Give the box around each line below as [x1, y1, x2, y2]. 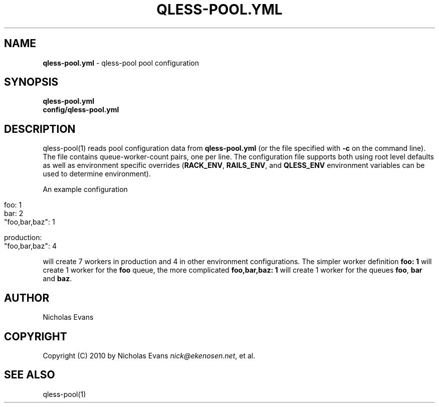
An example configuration [43, 185, 128, 194]
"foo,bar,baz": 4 [4, 242, 57, 251]
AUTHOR [4, 291, 50, 304]
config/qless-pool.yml [43, 105, 119, 114]
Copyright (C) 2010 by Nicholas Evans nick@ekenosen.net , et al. [43, 351, 256, 360]
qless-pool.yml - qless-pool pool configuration [43, 58, 199, 67]
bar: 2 [4, 209, 24, 218]
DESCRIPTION [4, 122, 76, 135]
